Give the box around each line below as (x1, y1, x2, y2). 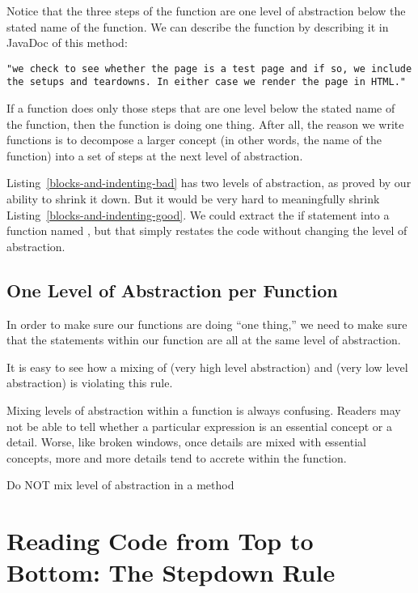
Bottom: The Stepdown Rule (6, 556, 336, 589)
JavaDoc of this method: (6, 34, 128, 51)
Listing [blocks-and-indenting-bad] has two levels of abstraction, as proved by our (6, 174, 412, 191)
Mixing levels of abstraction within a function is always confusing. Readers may (6, 402, 401, 419)
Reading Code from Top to (6, 524, 314, 557)
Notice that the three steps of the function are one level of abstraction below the (6, 2, 406, 19)
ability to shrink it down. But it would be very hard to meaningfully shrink (6, 190, 380, 207)
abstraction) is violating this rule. (6, 374, 173, 391)
